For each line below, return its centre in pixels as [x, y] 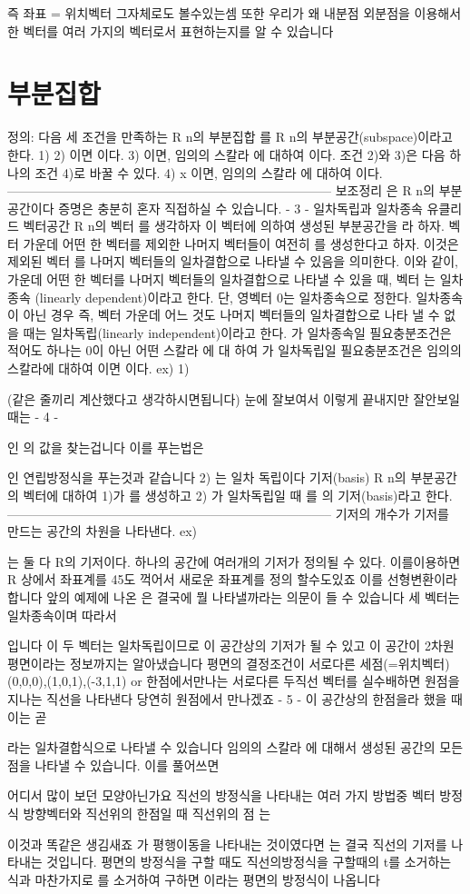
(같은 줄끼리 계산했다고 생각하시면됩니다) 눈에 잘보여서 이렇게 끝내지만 [208, 398]
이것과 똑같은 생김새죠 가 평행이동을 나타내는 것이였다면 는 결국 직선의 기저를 [227, 844]
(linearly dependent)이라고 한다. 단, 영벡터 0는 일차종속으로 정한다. [223, 297]
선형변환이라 [422, 579]
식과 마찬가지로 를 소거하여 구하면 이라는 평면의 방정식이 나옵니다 [194, 879]
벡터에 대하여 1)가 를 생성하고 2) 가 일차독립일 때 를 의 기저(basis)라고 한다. [238, 495]
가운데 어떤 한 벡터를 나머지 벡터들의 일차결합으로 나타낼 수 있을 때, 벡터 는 [221, 279]
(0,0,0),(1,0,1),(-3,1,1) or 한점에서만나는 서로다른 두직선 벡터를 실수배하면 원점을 [234, 681]
